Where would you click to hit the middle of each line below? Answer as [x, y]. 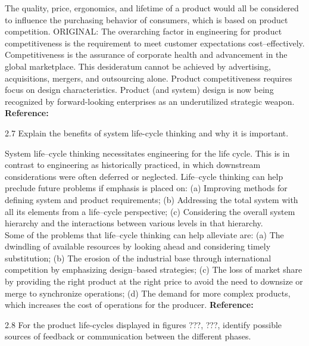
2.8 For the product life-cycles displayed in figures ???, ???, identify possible [143, 324]
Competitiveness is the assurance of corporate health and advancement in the [146, 54]
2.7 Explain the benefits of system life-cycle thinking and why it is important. [147, 133]
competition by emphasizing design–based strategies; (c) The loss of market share [154, 269]
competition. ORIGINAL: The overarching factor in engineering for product [143, 31]
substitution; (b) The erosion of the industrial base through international [138, 258]
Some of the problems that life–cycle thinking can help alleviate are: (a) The [144, 234]
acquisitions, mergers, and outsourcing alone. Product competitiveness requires [149, 78]
